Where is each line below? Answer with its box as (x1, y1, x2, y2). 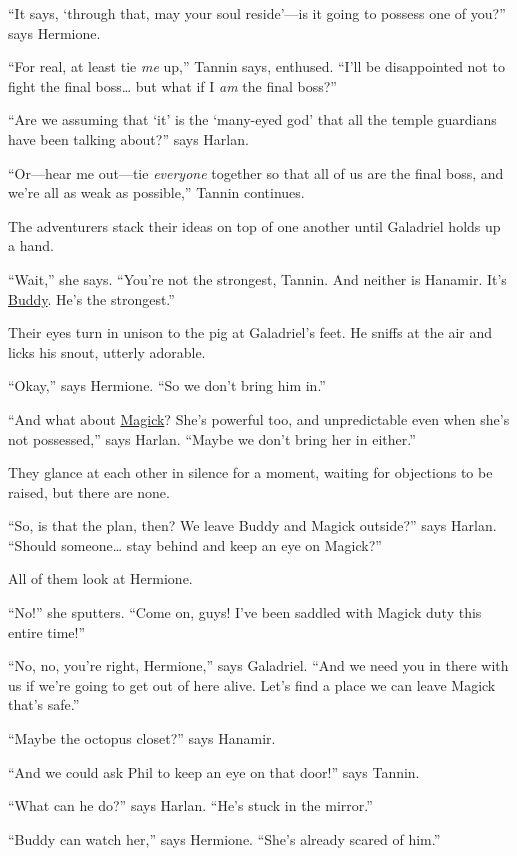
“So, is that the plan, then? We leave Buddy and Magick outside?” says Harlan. (8, 515, 497, 536)
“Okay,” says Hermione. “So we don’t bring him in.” (8, 375, 326, 396)
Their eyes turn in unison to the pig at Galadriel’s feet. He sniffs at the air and (8, 322, 493, 343)
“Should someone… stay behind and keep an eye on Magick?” (8, 534, 382, 555)
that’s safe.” (8, 694, 80, 715)
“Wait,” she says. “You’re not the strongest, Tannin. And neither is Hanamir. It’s (8, 268, 507, 289)
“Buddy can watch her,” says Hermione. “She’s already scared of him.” (8, 828, 441, 849)
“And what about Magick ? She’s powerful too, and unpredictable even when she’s (8, 408, 510, 429)
